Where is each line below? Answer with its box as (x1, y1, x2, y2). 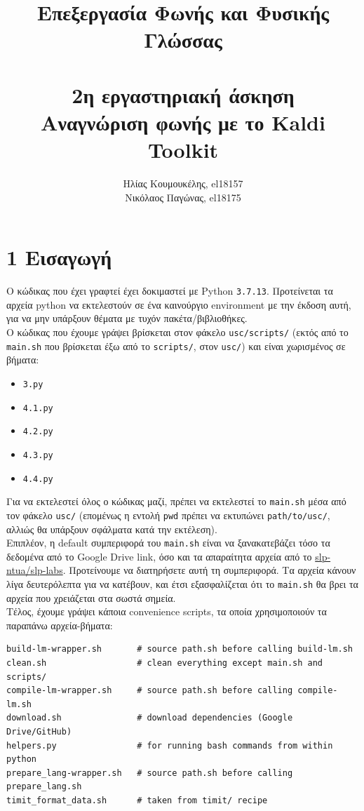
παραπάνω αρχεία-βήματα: (6, 617, 113, 632)
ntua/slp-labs (6, 563, 63, 577)
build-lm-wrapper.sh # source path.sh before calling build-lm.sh (6, 644, 353, 655)
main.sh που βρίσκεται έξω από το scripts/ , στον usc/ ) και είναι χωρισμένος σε (6, 338, 346, 353)
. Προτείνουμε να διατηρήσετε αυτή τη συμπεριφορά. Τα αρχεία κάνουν (62, 563, 356, 577)
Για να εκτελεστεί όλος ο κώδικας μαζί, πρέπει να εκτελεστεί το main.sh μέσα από (6, 494, 346, 509)
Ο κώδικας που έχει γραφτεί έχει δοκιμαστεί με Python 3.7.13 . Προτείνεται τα (6, 283, 333, 298)
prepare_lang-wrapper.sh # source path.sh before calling (6, 768, 293, 778)
